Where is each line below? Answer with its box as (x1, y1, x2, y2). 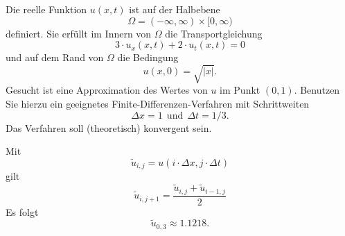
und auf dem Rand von (6, 50, 104, 65)
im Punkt (220, 83, 260, 97)
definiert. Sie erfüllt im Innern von (6, 26, 152, 40)
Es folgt (6, 204, 39, 219)
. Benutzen (294, 83, 340, 97)
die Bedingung (117, 50, 179, 65)
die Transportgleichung (165, 26, 263, 40)
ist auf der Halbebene (129, 2, 220, 16)
